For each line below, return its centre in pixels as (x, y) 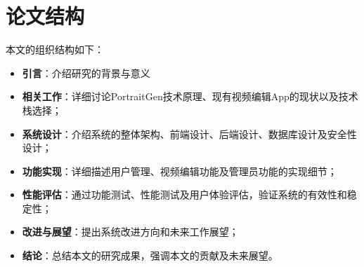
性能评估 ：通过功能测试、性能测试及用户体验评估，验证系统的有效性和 (184, 194)
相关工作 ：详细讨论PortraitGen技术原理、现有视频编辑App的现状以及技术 (190, 96)
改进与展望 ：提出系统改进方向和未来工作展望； (130, 232)
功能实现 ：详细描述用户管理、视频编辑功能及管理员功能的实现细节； (180, 171)
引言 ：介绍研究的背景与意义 (86, 73)
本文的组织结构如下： (55, 49)
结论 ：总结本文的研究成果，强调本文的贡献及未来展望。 (150, 255)
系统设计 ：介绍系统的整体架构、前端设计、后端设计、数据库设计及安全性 (189, 133)
